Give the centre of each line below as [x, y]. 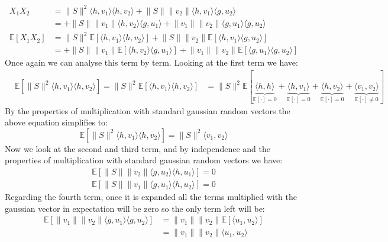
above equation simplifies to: [56, 122]
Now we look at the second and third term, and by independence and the [138, 148]
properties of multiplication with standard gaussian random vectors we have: [144, 160]
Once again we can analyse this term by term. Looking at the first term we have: [151, 62]
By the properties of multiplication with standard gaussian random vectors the [148, 110]
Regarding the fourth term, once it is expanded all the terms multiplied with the [151, 197]
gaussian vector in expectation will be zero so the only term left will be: [135, 208]
